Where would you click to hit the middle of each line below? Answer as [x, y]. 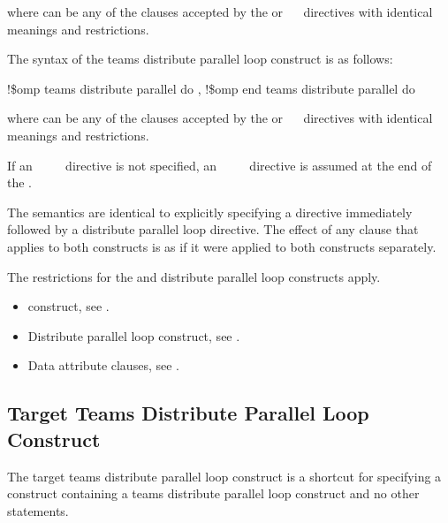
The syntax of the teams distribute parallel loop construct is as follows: [200, 59]
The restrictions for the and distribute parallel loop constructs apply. [194, 276]
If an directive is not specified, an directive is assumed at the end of [220, 165]
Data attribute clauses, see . [103, 365]
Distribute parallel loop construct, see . [134, 335]
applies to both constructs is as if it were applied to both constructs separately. [222, 246]
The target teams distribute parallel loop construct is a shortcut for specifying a [224, 476]
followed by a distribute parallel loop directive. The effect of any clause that [213, 229]
